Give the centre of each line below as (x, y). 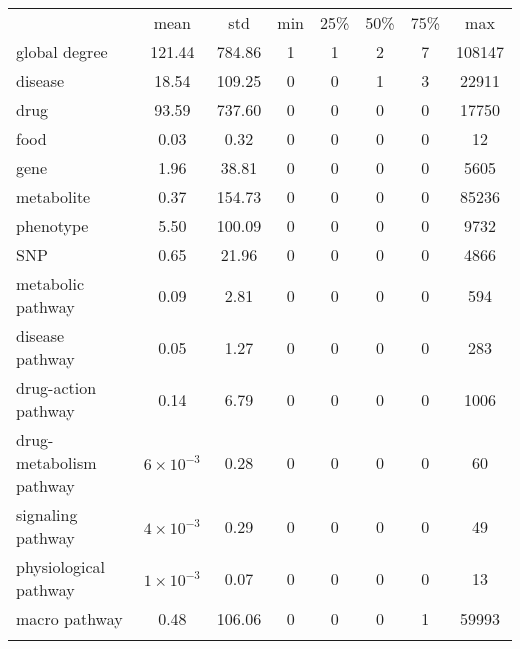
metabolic (50, 283)
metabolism (56, 462)
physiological (60, 566)
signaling (47, 514)
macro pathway (69, 618)
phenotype (52, 225)
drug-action (56, 387)
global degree (62, 51)
